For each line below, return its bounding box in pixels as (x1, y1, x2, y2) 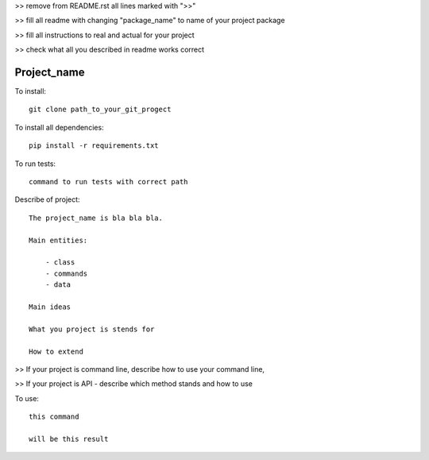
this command (29, 412, 79, 421)
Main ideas (29, 302, 71, 311)
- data (44, 280, 71, 289)
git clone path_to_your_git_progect (29, 105, 172, 114)
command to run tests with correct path (29, 177, 188, 187)
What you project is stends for (29, 324, 155, 334)
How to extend (29, 346, 83, 356)
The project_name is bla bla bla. (29, 213, 163, 222)
